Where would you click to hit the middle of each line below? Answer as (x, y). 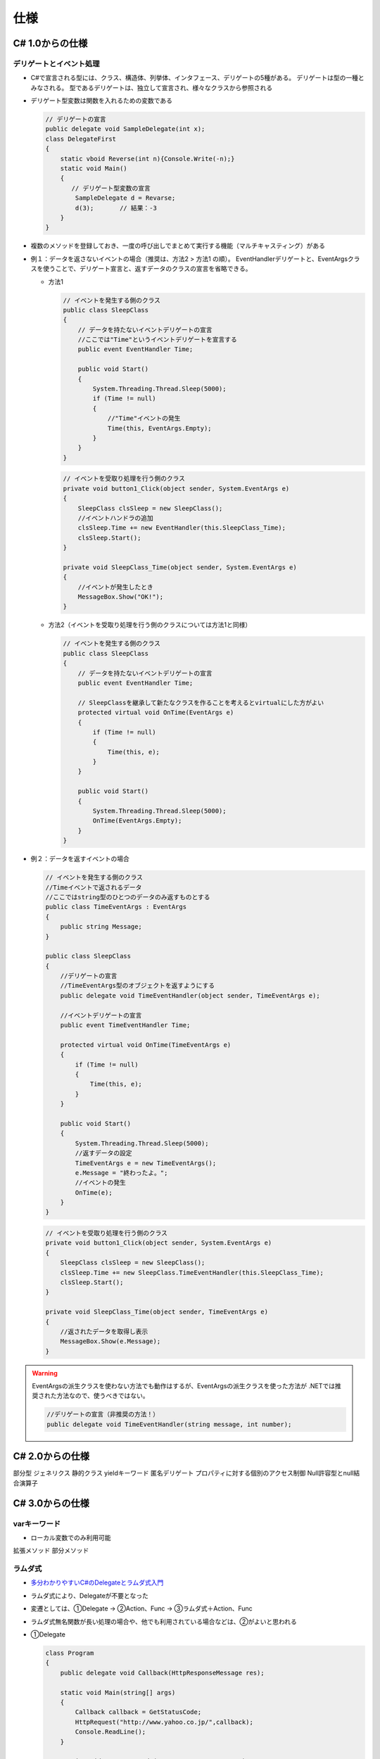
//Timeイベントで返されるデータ (94, 887)
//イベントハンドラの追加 (116, 518)
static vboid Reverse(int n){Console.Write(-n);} (147, 159)
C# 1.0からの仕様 (50, 43)
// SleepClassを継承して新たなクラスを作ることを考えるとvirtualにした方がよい (201, 703)
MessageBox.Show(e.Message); (110, 1341)
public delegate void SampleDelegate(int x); (125, 129)
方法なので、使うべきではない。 (103, 1396)
